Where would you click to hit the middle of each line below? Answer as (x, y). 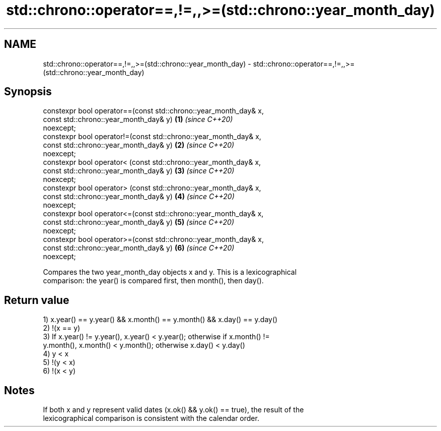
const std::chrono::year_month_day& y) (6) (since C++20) (139, 248)
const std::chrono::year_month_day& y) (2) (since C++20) (139, 145)
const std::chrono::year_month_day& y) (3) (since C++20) (139, 171)
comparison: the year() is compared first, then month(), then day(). (153, 281)
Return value (37, 300)
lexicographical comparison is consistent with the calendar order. (151, 418)
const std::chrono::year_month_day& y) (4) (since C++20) (139, 197)
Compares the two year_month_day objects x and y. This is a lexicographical (170, 272)
